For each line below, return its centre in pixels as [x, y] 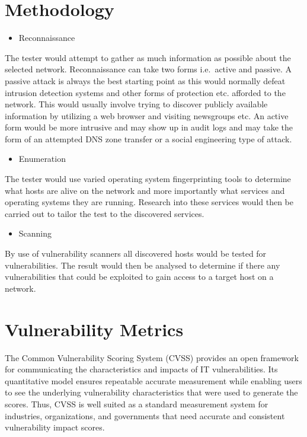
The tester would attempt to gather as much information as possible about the [148, 57]
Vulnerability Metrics [94, 329]
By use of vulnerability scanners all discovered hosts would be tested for [136, 253]
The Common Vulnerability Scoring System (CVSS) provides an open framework [152, 357]
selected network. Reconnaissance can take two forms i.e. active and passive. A [148, 69]
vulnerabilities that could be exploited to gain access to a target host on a [139, 277]
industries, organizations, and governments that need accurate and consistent [145, 415]
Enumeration [42, 159]
